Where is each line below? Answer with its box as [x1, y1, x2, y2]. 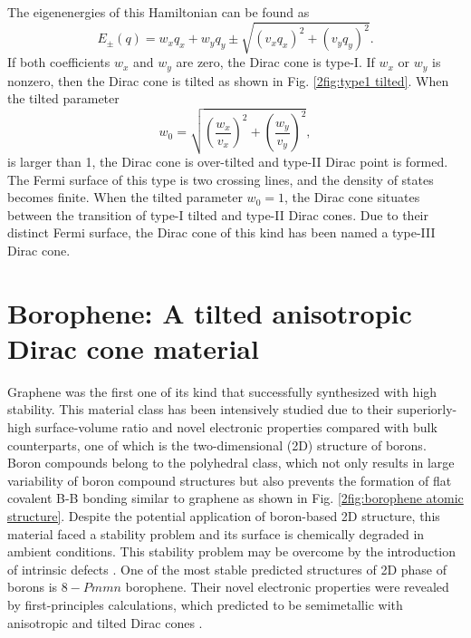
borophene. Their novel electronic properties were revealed [125, 577, 449, 596]
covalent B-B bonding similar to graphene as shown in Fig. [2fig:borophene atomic [7, 488, 464, 507]
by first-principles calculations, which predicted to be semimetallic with [7, 594, 403, 614]
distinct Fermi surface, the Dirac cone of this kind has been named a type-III [7, 223, 436, 242]
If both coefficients [7, 53, 111, 72]
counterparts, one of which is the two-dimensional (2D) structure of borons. [7, 435, 427, 454]
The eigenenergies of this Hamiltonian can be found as [7, 3, 310, 21]
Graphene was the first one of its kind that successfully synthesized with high [7, 382, 437, 401]
